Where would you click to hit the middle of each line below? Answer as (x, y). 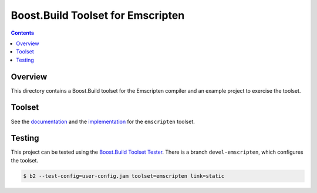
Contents (23, 33)
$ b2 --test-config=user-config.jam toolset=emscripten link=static (124, 176)
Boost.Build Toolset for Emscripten (98, 15)
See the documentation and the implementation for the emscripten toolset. (103, 121)
